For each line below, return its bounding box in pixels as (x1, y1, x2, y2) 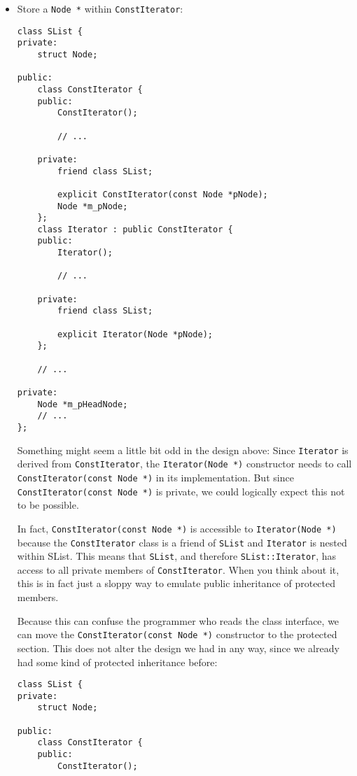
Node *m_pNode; (57, 201, 128, 211)
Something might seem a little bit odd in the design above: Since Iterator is (17, 442, 349, 457)
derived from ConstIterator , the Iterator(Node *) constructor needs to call (17, 456, 352, 471)
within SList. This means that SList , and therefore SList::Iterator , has (17, 549, 337, 563)
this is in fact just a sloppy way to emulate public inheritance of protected (17, 576, 336, 591)
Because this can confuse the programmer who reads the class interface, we (17, 613, 339, 628)
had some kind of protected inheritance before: (17, 654, 218, 669)
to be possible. (17, 498, 79, 512)
